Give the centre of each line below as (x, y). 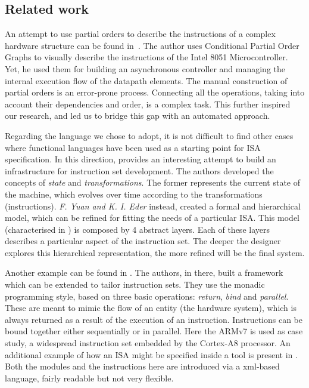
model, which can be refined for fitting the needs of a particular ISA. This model (152, 218)
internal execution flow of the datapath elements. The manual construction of (146, 80)
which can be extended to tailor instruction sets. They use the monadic (135, 284)
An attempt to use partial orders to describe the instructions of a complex (140, 34)
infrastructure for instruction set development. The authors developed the (139, 170)
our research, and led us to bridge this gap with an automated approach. (138, 116)
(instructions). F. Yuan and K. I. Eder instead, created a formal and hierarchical (153, 206)
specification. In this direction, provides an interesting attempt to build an (141, 159)
